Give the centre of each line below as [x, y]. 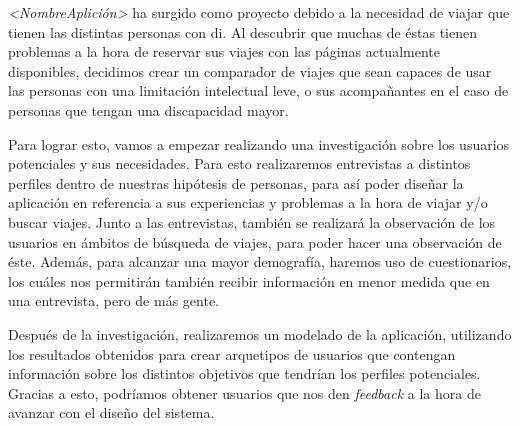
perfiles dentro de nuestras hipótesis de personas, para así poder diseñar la [236, 182]
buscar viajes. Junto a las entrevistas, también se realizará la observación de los [252, 221]
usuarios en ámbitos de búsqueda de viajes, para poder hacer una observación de [255, 241]
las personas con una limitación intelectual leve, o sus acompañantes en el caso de [258, 90]
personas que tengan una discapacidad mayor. [148, 109]
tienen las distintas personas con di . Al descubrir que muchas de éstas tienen [243, 31]
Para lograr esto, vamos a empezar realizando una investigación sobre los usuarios [259, 143]
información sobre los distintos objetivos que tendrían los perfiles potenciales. [244, 373]
